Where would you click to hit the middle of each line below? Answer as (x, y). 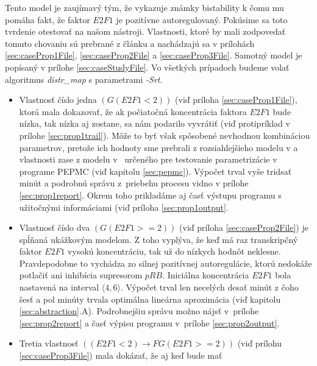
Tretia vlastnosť (49, 343)
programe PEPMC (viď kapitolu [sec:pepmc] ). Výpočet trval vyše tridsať (155, 171)
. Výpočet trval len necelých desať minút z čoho (210, 287)
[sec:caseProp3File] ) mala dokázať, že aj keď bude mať (121, 355)
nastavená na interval (59, 287)
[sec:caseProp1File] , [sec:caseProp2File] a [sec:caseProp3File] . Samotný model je (154, 55)
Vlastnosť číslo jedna (58, 100)
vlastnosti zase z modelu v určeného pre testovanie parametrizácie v (148, 159)
